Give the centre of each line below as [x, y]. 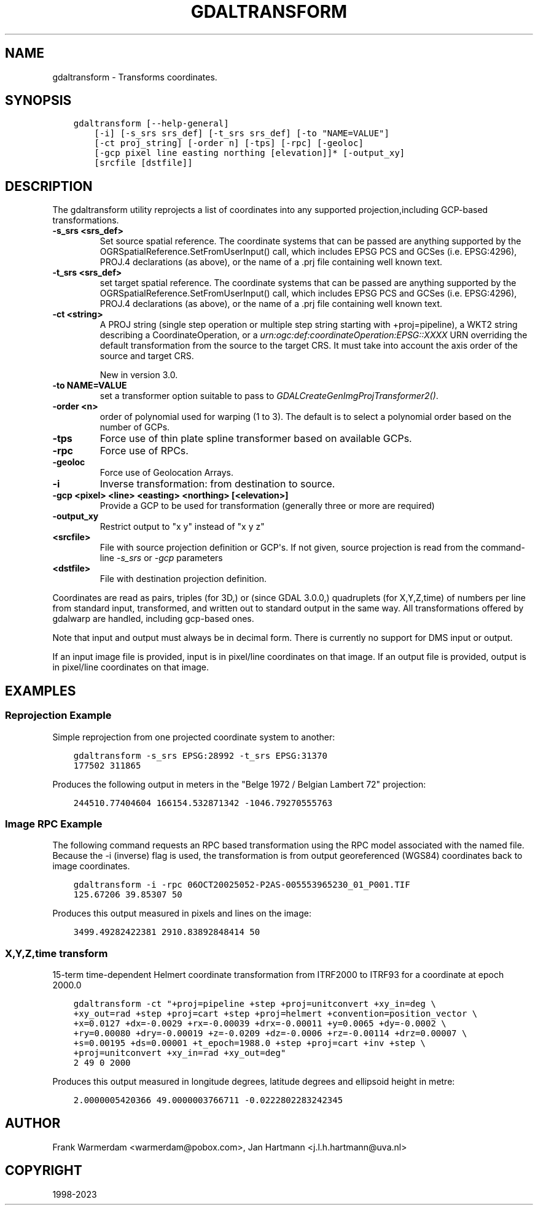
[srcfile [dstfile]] [143, 163]
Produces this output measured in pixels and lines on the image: [182, 913]
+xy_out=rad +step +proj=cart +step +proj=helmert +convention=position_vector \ [275, 1014]
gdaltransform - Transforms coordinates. [135, 77]
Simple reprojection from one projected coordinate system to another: [194, 737]
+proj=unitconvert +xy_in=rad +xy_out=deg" [180, 1053]
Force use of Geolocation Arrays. [167, 473]
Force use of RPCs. [144, 451]
